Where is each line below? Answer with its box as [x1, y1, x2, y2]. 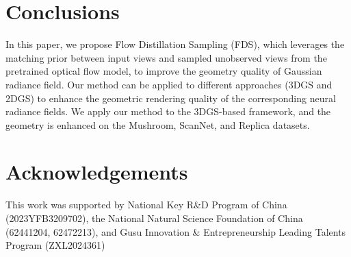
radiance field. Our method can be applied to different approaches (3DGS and [5, 77, 333, 91]
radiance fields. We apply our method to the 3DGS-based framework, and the [5, 104, 331, 119]
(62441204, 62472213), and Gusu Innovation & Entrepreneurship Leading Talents [5, 224, 346, 238]
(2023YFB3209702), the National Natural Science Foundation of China [5, 211, 303, 225]
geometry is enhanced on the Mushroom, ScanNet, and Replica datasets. [5, 117, 310, 132]
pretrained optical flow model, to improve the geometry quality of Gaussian [5, 64, 322, 78]
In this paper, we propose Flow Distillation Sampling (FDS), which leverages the [5, 37, 345, 51]
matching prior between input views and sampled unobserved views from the [5, 50, 327, 64]
